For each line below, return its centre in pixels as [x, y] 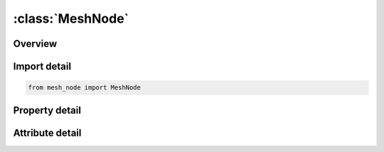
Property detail [47, 110]
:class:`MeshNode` [71, 18]
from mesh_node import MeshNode [85, 88]
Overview [35, 44]
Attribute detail [47, 132]
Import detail [42, 66]
